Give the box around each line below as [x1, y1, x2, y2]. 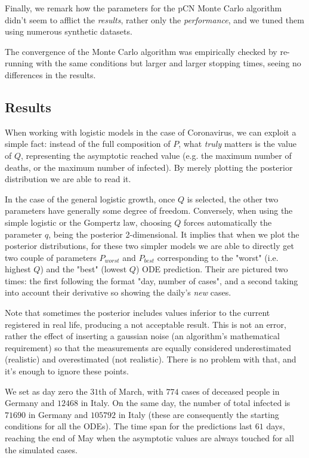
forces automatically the [184, 216, 272, 228]
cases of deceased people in [181, 385, 280, 397]
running [5, 57, 33, 69]
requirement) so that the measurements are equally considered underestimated [5, 341, 292, 354]
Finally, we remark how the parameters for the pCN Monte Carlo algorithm [5, 2, 282, 14]
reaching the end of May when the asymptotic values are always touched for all [5, 432, 294, 444]
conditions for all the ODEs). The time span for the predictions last [5, 420, 253, 432]
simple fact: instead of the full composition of [5, 137, 171, 150]
